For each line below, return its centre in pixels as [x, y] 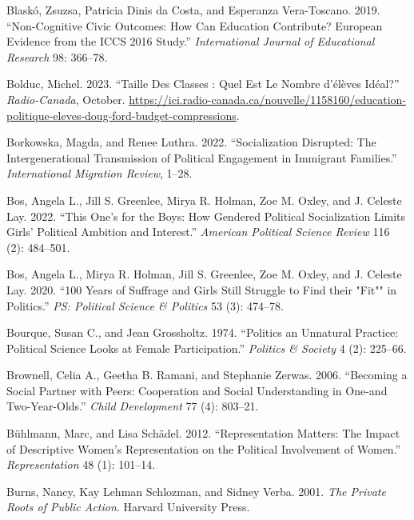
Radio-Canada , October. [66, 99]
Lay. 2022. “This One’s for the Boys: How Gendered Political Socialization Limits [206, 216]
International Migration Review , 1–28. [100, 173]
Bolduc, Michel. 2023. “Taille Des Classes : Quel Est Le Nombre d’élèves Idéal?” [203, 84]
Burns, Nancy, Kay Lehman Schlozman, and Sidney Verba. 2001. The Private [196, 491]
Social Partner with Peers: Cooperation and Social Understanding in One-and [197, 390]
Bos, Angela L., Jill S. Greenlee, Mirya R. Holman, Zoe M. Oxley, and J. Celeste [204, 200]
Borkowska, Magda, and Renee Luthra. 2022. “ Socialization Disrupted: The [191, 142]
